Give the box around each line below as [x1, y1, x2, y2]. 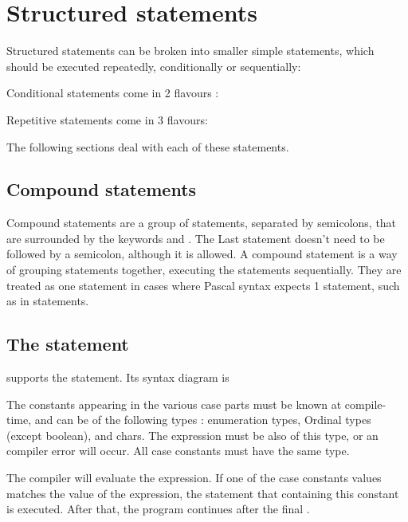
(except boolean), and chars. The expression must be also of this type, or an [6, 426, 379, 443]
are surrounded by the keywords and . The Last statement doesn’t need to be [6, 230, 385, 246]
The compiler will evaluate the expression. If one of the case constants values [6, 469, 382, 486]
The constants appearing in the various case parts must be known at [6, 395, 342, 412]
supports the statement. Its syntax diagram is [6, 369, 229, 386]
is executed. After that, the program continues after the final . [6, 500, 310, 517]
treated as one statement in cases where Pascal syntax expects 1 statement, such [6, 277, 400, 293]
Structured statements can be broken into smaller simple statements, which [6, 42, 375, 59]
